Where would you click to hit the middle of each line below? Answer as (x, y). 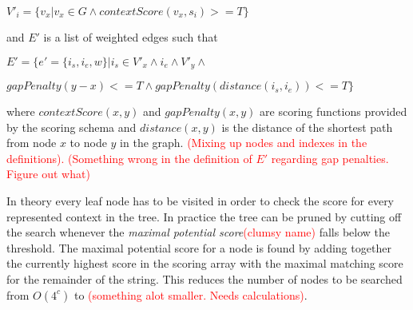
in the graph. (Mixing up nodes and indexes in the (244, 143)
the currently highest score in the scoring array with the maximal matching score (205, 263)
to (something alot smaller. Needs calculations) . (191, 294)
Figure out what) (48, 174)
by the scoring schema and (71, 127)
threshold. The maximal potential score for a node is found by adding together (199, 247)
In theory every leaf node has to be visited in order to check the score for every (201, 201)
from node (32, 143)
